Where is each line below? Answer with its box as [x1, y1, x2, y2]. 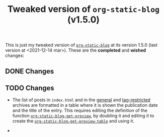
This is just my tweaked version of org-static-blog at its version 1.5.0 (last [5, 42, 158, 48]
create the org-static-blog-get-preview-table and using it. [12, 118, 135, 124]
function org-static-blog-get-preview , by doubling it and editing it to [12, 113, 155, 119]
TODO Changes [5, 83, 55, 92]
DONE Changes [5, 67, 54, 75]
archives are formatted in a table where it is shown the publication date [12, 102, 158, 108]
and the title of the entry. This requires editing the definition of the [12, 108, 148, 114]
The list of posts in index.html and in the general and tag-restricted [12, 97, 151, 103]
